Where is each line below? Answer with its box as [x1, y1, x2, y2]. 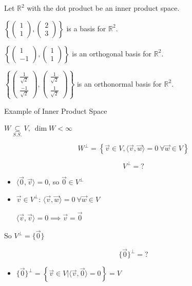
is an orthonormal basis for [76, 78, 162, 89]
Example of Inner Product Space [4, 105, 107, 116]
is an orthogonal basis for [72, 48, 152, 58]
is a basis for [66, 23, 106, 33]
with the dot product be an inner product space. [27, 3, 180, 13]
